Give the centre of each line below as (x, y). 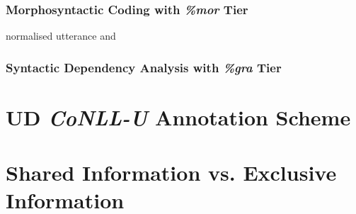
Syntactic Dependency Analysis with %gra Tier (144, 67)
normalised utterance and (61, 36)
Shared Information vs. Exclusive (171, 173)
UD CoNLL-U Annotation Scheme (178, 117)
